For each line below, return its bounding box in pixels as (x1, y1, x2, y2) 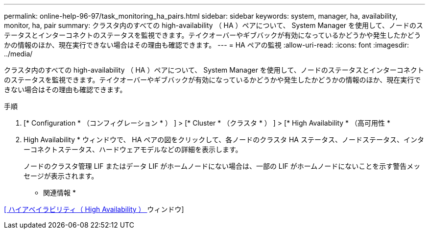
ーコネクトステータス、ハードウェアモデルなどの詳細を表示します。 (24, 145, 242, 154)
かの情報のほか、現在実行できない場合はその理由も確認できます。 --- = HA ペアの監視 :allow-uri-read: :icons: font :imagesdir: (4, 41, 409, 49)
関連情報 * (43, 188, 76, 197)
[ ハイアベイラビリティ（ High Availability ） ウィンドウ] (4, 205, 184, 213)
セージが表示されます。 (24, 172, 98, 180)
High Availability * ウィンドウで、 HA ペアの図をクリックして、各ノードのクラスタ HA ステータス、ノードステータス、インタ (24, 135, 424, 144)
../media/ (4, 50, 33, 58)
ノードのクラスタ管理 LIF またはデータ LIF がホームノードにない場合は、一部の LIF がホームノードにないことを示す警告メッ (24, 162, 421, 170)
